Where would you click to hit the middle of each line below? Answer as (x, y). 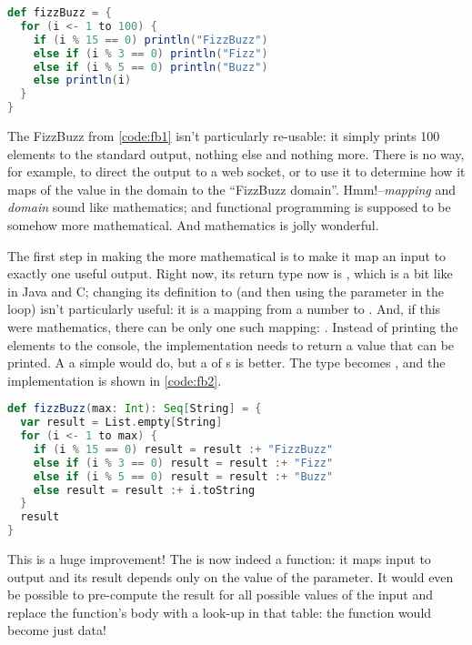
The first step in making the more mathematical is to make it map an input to (227, 255)
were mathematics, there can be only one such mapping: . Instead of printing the (233, 326)
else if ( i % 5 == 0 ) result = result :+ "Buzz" (183, 476)
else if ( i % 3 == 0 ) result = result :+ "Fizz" (183, 463)
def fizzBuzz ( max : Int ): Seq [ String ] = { (135, 409)
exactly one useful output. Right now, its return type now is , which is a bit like (230, 273)
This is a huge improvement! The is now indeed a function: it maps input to (219, 559)
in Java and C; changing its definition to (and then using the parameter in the (226, 291)
